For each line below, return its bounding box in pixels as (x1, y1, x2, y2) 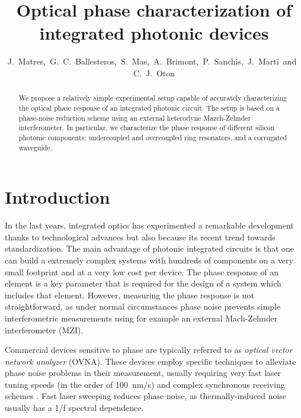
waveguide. (18, 142, 52, 152)
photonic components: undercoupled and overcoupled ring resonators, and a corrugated (18, 132, 287, 142)
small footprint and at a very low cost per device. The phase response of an (5, 265, 279, 278)
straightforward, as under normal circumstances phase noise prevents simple (5, 300, 281, 313)
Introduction (5, 185, 110, 209)
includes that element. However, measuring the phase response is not (5, 288, 254, 301)
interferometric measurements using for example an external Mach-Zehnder (5, 311, 278, 324)
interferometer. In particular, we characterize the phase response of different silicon (18, 123, 275, 133)
